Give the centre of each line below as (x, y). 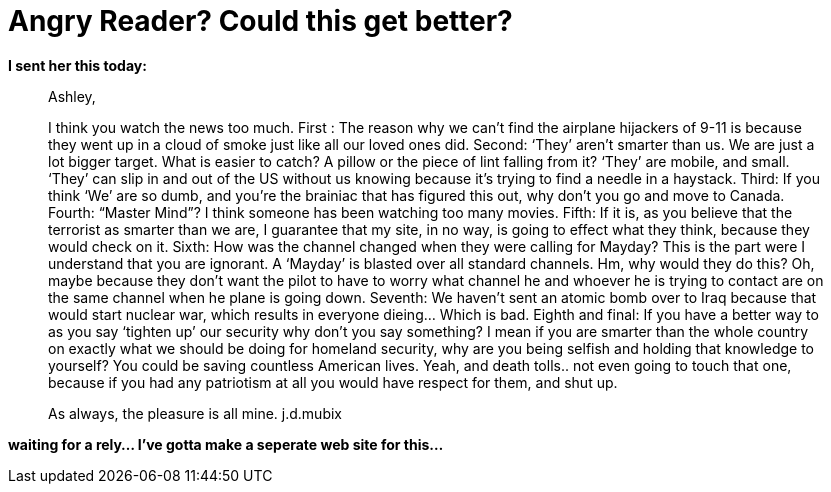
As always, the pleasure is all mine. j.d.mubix (195, 413)
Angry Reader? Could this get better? (260, 21)
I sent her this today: (77, 65)
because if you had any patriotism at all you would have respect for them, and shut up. (333, 382)
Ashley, (72, 96)
